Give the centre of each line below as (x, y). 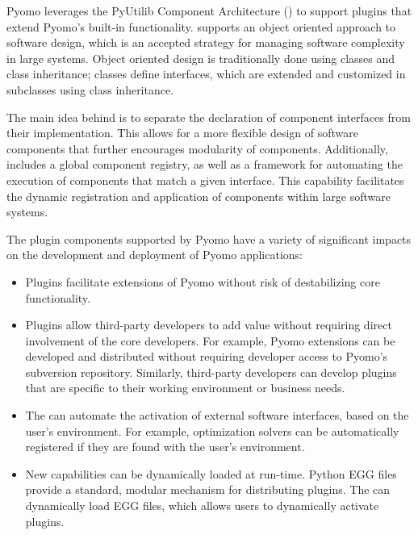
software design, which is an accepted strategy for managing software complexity (206, 42)
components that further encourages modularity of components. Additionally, (197, 148)
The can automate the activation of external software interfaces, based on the (217, 415)
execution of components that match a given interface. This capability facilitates (205, 180)
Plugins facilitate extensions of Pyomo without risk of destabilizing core (203, 281)
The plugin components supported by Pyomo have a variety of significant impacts (209, 238)
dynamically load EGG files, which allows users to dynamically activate (202, 506)
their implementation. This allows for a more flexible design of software (183, 133)
